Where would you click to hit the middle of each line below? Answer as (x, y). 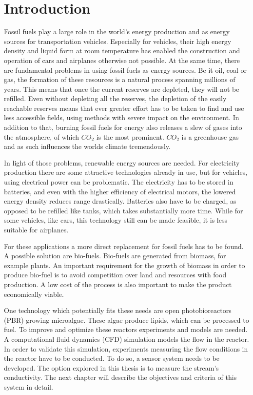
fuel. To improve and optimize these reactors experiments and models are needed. (126, 329)
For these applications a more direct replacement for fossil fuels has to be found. (124, 246)
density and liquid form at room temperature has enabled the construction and (122, 51)
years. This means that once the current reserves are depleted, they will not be (122, 89)
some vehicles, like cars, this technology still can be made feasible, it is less (116, 220)
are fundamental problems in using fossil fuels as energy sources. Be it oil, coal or (125, 70)
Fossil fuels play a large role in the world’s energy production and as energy (117, 31)
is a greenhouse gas (210, 136)
